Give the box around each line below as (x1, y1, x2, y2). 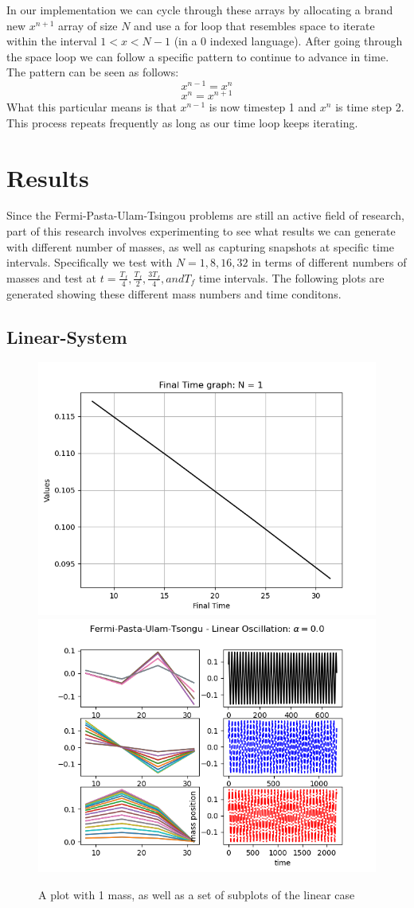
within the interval (6, 33, 97, 49)
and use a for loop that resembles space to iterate (134, 17, 375, 33)
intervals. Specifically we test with (6, 254, 173, 271)
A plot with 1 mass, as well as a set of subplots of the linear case (38, 886, 355, 902)
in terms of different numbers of (252, 254, 407, 271)
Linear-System (6, 324, 127, 349)
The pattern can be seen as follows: (6, 64, 179, 80)
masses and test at (6, 269, 97, 286)
